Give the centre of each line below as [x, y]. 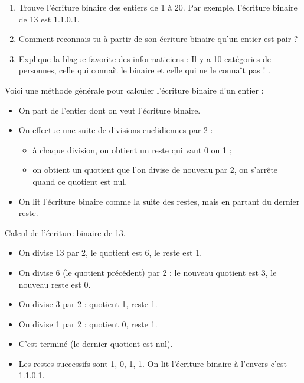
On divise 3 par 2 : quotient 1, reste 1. [88, 304]
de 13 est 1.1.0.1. [49, 19]
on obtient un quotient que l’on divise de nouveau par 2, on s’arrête [155, 170]
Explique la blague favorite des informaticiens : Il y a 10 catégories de [145, 58]
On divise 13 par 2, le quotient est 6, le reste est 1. [110, 252]
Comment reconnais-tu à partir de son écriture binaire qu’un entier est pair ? [158, 39]
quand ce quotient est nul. [80, 181]
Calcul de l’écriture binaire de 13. [65, 232]
